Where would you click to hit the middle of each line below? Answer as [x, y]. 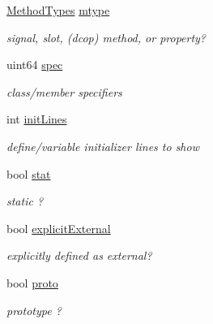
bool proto [32, 282]
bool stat [29, 173]
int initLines [37, 119]
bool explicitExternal [59, 228]
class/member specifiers [64, 91]
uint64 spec [35, 65]
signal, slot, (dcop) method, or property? [106, 37]
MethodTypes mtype [58, 10]
